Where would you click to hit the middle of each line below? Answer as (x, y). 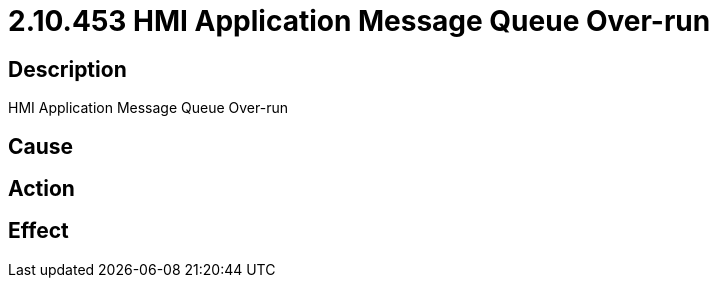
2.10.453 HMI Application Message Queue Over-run (359, 21)
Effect (38, 231)
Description (67, 69)
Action (41, 189)
